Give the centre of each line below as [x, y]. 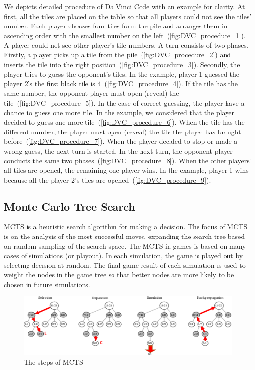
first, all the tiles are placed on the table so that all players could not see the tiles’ [128, 16]
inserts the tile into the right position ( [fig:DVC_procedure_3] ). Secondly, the [122, 64]
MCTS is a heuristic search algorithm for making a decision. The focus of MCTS [126, 226]
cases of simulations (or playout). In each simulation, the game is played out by [124, 255]
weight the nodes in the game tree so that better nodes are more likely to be [119, 275]
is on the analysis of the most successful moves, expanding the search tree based [124, 236]
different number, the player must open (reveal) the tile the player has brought [123, 131]
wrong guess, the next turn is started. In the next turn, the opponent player [118, 150]
